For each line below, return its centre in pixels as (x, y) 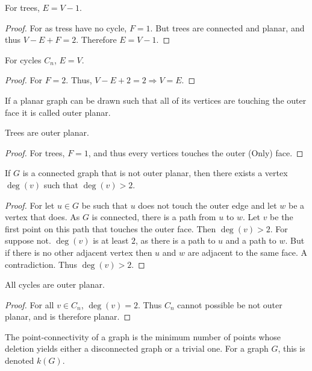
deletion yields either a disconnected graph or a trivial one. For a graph (137, 348)
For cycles (23, 59)
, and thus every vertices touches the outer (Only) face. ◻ (196, 152)
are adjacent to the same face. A (248, 252)
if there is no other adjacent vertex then (79, 252)
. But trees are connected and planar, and (227, 27)
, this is (292, 348)
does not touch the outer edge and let (207, 205)
